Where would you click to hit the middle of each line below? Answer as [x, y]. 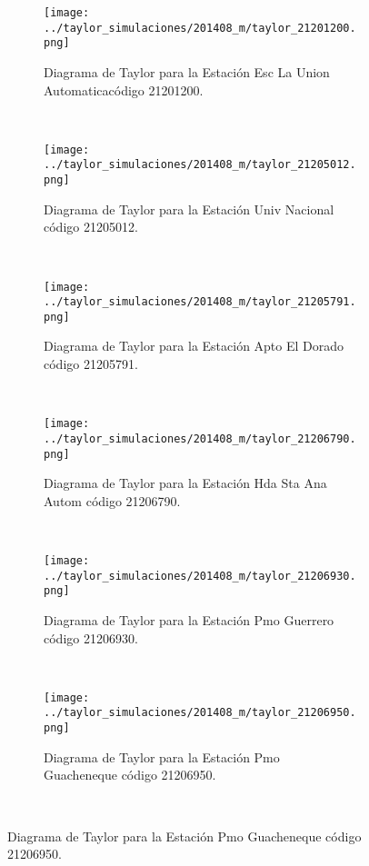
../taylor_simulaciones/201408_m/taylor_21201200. [200, 28]
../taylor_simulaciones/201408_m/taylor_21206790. [200, 438]
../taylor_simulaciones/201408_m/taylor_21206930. [200, 576]
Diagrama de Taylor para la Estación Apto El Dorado [194, 346]
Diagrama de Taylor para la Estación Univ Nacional [189, 209]
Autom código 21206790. [112, 500]
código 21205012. [91, 227]
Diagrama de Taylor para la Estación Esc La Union [187, 71]
